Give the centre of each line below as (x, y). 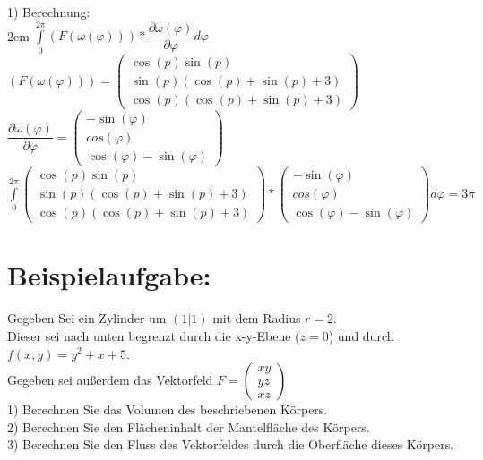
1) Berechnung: (49, 12)
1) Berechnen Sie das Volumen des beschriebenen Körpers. (168, 409)
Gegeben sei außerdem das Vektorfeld (110, 380)
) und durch (361, 335)
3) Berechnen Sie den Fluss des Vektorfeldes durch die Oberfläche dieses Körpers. (231, 444)
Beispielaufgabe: (109, 275)
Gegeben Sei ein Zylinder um (87, 318)
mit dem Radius (257, 318)
